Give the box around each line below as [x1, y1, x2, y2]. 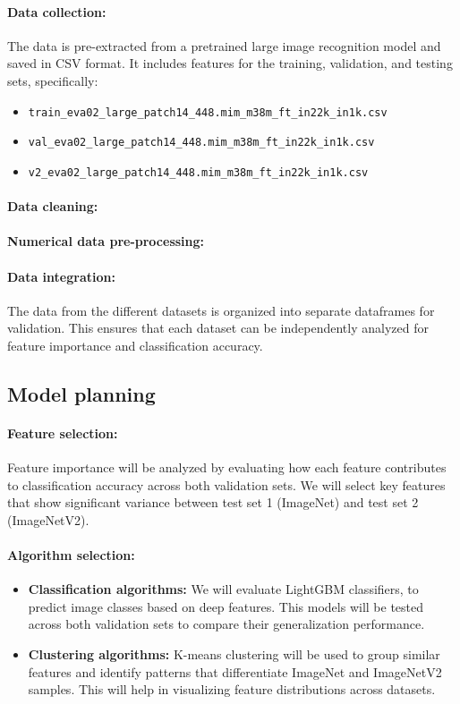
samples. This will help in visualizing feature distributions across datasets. [28, 680, 436, 699]
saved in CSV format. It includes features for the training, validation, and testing [7, 54, 453, 72]
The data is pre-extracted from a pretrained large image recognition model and [7, 36, 441, 55]
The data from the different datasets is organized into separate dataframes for [7, 301, 435, 319]
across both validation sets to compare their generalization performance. [28, 615, 425, 633]
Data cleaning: [7, 197, 98, 216]
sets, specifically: [7, 71, 98, 89]
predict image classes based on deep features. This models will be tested [28, 597, 424, 615]
